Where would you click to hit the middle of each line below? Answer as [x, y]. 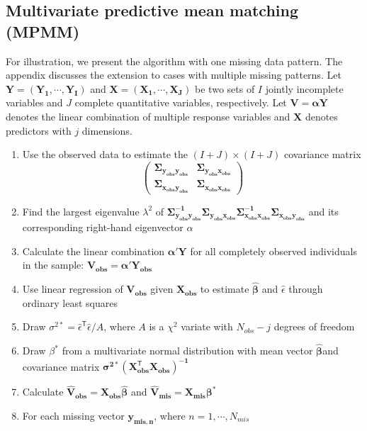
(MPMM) [43, 31]
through [306, 289]
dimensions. [107, 130]
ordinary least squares [70, 302]
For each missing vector [73, 415]
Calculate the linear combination [94, 251]
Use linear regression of [73, 289]
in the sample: [53, 265]
